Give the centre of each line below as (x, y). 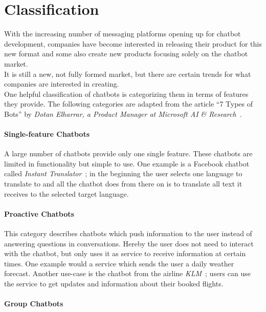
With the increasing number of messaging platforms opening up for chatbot (123, 34)
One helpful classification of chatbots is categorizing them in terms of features (126, 93)
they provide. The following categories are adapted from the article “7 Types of (129, 104)
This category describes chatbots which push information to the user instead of (128, 233)
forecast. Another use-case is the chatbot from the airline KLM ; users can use (127, 273)
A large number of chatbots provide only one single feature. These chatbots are (128, 153)
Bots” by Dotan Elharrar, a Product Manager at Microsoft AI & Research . (123, 113)
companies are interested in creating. (62, 84)
